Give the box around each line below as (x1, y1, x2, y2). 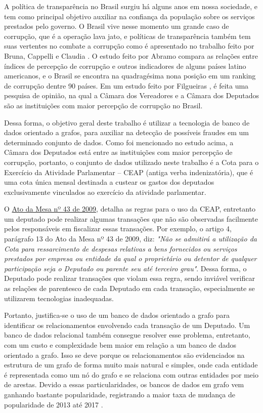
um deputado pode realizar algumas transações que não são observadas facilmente (4, 213, 258, 224)
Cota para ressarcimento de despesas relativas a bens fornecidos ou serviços (4, 243, 237, 254)
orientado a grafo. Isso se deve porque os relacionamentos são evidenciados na (4, 349, 245, 360)
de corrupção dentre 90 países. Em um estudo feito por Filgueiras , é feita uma (4, 80, 249, 91)
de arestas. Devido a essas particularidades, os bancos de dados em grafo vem (4, 379, 244, 390)
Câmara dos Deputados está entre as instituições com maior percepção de (4, 147, 233, 157)
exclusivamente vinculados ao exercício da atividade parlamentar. (4, 186, 206, 197)
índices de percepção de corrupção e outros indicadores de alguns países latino (4, 60, 246, 71)
